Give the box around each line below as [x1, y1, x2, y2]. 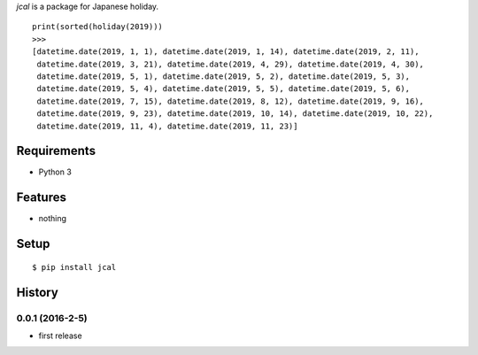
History [16, 284, 59, 300]
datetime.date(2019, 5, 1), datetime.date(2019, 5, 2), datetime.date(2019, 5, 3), [36, 71, 411, 81]
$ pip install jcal [32, 262, 117, 272]
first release [38, 330, 83, 341]
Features [16, 190, 66, 205]
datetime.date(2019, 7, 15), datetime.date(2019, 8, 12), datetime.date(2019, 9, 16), [36, 96, 425, 106]
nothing [38, 213, 66, 224]
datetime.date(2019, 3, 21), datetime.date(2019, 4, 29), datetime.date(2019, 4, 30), [36, 58, 425, 69]
